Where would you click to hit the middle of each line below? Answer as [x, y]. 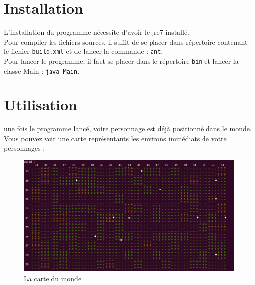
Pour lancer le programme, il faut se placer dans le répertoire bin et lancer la [121, 61]
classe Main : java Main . [42, 71]
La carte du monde [53, 278]
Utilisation [41, 105]
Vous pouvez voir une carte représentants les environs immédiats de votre [115, 138]
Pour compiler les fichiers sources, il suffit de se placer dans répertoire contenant [126, 41]
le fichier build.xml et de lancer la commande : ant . [84, 51]
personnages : [25, 148]
